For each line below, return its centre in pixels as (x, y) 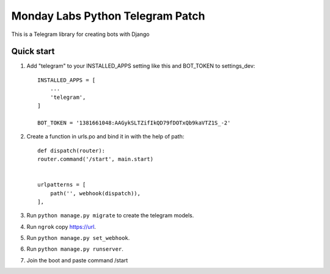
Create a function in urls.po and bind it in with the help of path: (105, 137)
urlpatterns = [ (62, 185)
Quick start (33, 52)
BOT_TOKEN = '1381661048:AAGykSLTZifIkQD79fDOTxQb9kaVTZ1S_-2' (134, 123)
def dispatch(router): (71, 150)
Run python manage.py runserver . (75, 249)
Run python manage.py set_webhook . (78, 238)
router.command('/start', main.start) (96, 159)
